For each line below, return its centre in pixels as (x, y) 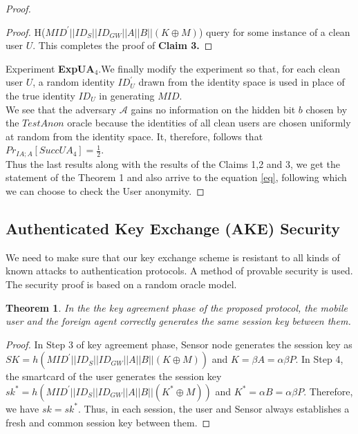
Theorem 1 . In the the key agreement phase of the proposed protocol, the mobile (177, 307)
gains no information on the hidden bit (213, 109)
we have (22, 408)
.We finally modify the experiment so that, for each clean (219, 68)
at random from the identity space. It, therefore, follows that (134, 136)
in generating (127, 95)
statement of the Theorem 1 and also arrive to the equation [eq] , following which (176, 177)
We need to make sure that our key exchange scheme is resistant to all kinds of (173, 257)
